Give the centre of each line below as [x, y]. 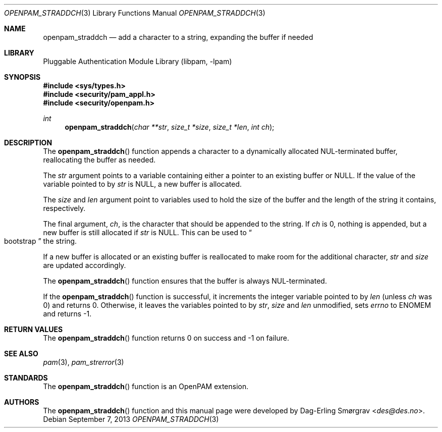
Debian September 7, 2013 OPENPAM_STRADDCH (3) [131, 419]
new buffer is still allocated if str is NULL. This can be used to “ [147, 232]
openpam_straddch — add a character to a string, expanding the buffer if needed [178, 37]
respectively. [64, 208]
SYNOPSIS [22, 77]
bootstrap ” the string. [41, 241]
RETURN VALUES [34, 329]
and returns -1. [67, 314]
